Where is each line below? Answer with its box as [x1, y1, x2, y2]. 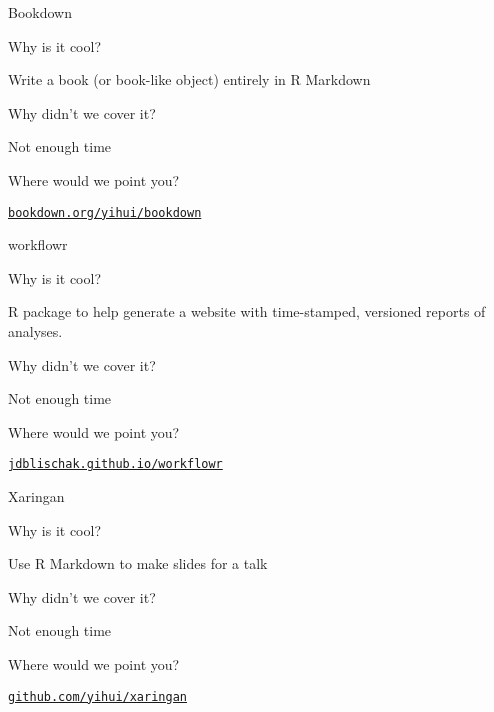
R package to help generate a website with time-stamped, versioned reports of [8, 301, 486, 322]
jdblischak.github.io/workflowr [8, 457, 223, 472]
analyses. [8, 321, 63, 341]
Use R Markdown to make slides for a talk [8, 553, 268, 574]
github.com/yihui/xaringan [8, 689, 187, 704]
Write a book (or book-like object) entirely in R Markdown [8, 69, 371, 90]
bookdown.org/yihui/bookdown [8, 205, 202, 220]
